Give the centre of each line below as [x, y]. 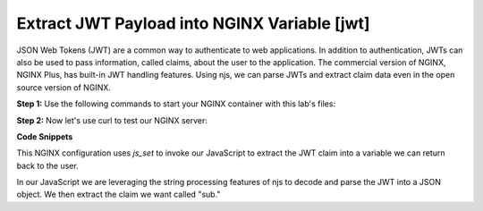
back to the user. [48, 165]
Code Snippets [45, 136]
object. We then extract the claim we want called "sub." [119, 194]
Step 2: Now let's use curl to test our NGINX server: [112, 120]
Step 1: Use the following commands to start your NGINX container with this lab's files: [176, 104]
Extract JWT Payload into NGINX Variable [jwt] [193, 23]
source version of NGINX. [64, 87]
